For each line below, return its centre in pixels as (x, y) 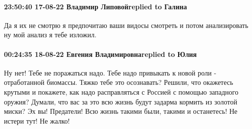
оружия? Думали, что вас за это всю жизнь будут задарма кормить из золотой (121, 101)
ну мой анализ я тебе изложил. (50, 35)
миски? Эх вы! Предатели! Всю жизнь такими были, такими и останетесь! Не (121, 111)
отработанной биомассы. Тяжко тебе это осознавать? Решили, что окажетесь (119, 82)
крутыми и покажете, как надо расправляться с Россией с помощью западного (121, 91)
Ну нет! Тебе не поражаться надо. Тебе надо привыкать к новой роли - (110, 72)
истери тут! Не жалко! (37, 120)
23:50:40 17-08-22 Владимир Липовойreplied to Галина (95, 6)
